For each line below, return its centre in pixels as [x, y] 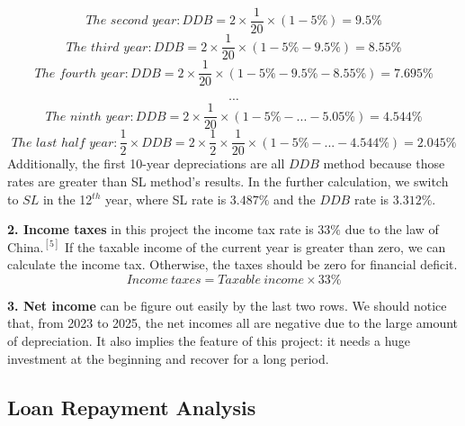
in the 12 [67, 199]
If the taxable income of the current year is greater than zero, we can [255, 246]
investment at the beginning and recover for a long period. [168, 358]
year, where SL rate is [166, 199]
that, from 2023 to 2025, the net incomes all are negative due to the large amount [233, 323]
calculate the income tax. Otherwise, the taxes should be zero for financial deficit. [232, 264]
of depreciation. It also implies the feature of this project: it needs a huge [209, 341]
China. [26, 246]
